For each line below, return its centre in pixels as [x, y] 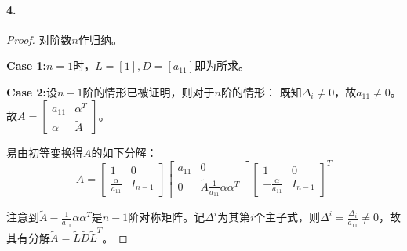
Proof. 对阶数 [39, 39]
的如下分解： [124, 152]
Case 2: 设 [32, 91]
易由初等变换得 [45, 152]
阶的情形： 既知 [262, 91]
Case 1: [27, 65]
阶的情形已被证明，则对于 [149, 91]
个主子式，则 [287, 217]
